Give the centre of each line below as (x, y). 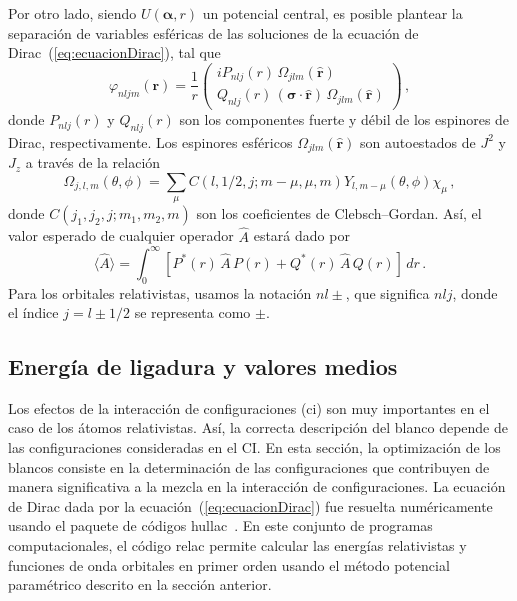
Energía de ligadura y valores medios (203, 366)
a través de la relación (93, 162)
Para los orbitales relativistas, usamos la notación (160, 292)
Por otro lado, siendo (72, 13)
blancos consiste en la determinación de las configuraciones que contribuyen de (249, 466)
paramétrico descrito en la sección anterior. (140, 584)
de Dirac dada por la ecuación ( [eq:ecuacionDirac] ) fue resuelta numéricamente (250, 505)
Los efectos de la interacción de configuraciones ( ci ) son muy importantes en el (249, 407)
